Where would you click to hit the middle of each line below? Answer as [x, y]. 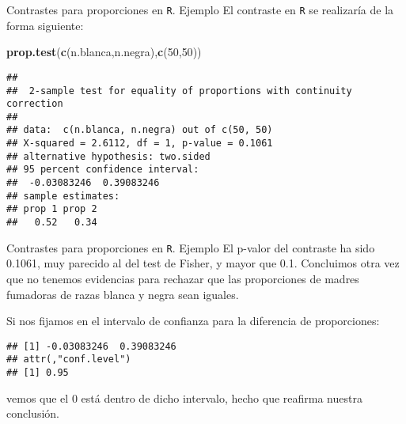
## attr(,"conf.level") [69, 360]
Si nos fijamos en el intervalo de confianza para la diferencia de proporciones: [193, 321]
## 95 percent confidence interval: [103, 170]
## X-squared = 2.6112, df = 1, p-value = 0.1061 [140, 144]
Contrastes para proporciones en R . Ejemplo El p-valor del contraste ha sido [191, 247]
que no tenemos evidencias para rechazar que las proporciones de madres [183, 278]
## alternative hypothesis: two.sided [108, 156]
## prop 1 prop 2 [52, 209]
